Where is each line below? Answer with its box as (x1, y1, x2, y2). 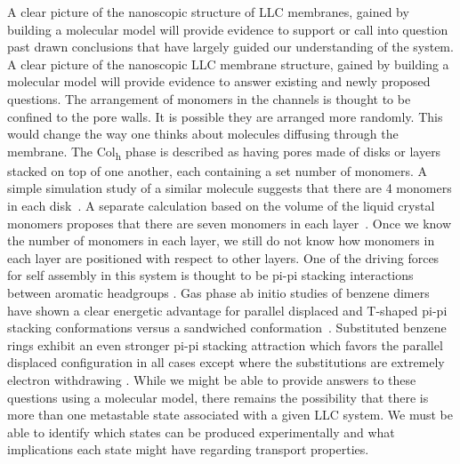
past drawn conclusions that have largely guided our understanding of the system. (7, 37, 454, 56)
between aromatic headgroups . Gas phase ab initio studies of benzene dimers (7, 284, 430, 302)
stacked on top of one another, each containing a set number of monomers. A (7, 161, 428, 180)
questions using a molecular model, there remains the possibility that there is (7, 388, 429, 406)
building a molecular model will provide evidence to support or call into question (7, 20, 448, 38)
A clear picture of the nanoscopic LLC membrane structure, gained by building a (7, 54, 449, 73)
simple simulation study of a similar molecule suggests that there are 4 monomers (7, 179, 452, 197)
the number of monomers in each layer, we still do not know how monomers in (7, 231, 435, 250)
